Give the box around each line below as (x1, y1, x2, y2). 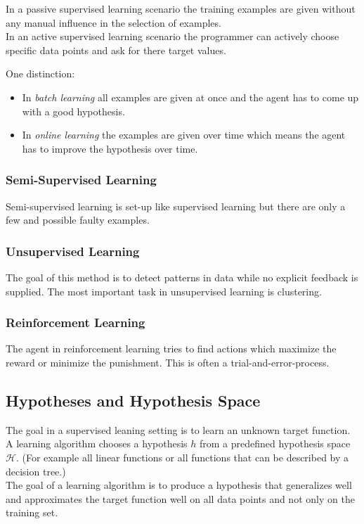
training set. (6, 505, 58, 520)
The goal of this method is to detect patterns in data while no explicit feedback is (6, 269, 358, 284)
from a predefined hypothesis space (200, 436, 351, 451)
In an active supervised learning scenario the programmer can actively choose (6, 29, 339, 44)
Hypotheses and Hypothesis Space (6, 389, 261, 411)
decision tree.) (6, 464, 66, 478)
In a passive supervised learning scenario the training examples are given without (6, 1, 356, 15)
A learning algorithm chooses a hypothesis (6, 436, 188, 451)
